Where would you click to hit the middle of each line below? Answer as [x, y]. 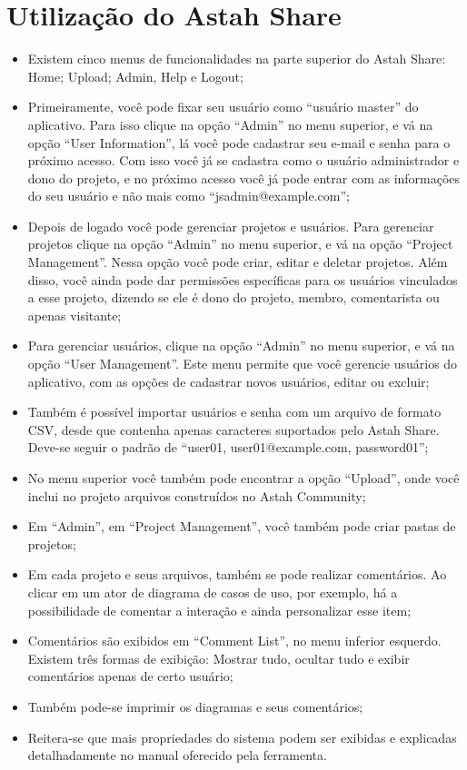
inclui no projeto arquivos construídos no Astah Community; [197, 495]
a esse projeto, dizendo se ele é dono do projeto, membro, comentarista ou [233, 297]
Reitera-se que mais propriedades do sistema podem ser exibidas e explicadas [242, 737]
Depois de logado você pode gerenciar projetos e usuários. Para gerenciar [231, 226]
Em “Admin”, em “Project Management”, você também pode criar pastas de [242, 526]
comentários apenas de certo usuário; [130, 676]
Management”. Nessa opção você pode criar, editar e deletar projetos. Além [238, 262]
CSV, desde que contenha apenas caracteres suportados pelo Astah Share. [233, 429]
